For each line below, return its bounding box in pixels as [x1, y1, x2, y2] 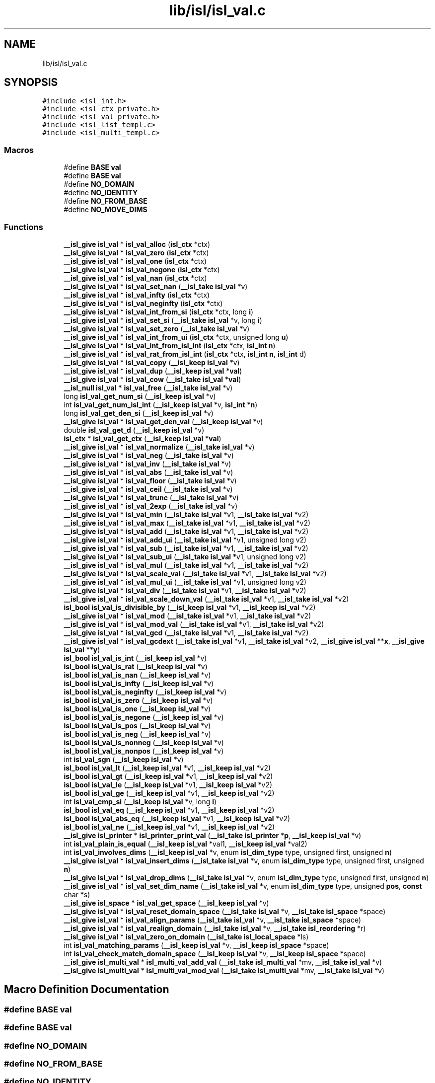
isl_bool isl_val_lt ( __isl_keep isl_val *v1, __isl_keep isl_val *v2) [64, 763, 271, 772]
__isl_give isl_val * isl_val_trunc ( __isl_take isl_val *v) [64, 493, 239, 502]
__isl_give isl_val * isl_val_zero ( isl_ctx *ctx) [64, 248, 209, 257]
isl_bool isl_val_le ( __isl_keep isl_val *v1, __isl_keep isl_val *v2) [64, 780, 273, 789]
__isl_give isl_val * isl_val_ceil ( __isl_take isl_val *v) [64, 484, 233, 493]
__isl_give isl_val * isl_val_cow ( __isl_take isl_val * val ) [64, 375, 241, 384]
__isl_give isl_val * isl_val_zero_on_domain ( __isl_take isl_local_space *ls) [64, 932, 309, 941]
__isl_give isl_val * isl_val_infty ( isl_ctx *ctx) [64, 290, 210, 299]
